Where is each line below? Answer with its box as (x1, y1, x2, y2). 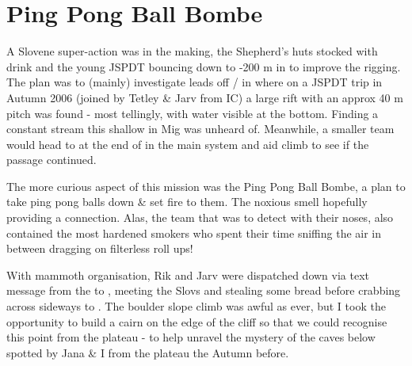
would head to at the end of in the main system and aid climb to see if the (6, 135, 369, 152)
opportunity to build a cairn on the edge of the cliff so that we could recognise (6, 313, 387, 330)
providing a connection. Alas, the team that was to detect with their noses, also (6, 209, 394, 226)
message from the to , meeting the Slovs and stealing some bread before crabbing (6, 282, 401, 299)
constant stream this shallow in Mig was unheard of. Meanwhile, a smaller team (6, 120, 395, 137)
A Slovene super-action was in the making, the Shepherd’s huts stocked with (6, 43, 378, 59)
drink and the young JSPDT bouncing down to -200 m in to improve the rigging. (6, 58, 401, 74)
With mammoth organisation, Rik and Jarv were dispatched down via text (6, 266, 370, 283)
